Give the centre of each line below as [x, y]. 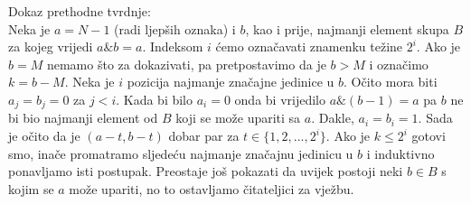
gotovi [429, 136]
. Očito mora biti [391, 82]
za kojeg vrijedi [51, 46]
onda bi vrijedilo [280, 99]
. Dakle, [333, 118]
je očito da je [44, 136]
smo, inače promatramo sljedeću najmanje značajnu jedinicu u [181, 153]
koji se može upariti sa [238, 118]
